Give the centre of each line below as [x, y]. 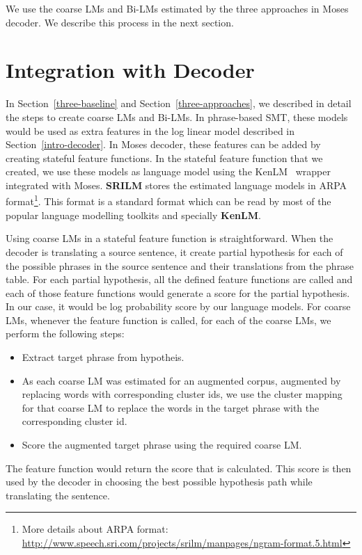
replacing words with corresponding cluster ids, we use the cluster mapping [182, 394]
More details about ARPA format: [95, 529]
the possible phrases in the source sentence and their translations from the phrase [180, 265]
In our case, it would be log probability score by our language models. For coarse [178, 306]
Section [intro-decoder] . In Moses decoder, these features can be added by [163, 144]
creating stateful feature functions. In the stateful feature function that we [164, 158]
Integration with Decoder [130, 70]
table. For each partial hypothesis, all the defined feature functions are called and [179, 279]
